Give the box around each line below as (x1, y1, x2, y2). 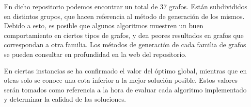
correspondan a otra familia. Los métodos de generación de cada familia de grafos (4, 39, 246, 50)
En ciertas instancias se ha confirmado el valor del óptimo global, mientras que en (4, 65, 247, 75)
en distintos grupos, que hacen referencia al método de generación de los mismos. (4, 11, 245, 21)
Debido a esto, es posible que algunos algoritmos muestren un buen (4, 20, 204, 31)
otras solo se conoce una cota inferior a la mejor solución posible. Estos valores (4, 75, 238, 85)
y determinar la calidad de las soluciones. (4, 94, 126, 104)
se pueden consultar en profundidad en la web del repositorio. (4, 49, 187, 59)
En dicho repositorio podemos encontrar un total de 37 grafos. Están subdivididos (4, 1, 247, 11)
